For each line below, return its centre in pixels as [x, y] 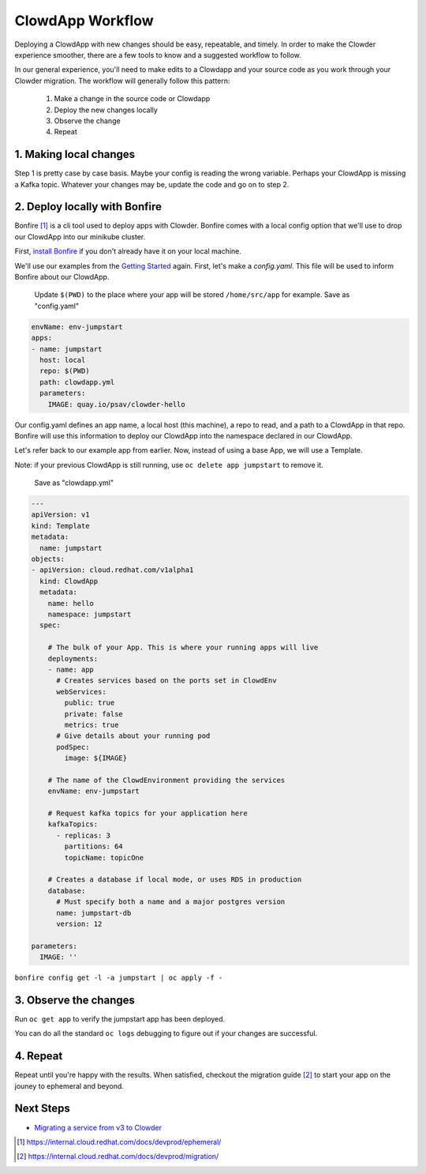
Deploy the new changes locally [106, 110]
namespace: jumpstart [90, 614]
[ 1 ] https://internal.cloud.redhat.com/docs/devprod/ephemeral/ [119, 1142]
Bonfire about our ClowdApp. [62, 277]
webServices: [81, 692]
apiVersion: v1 [60, 515]
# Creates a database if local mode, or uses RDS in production [175, 880]
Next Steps [42, 1109]
